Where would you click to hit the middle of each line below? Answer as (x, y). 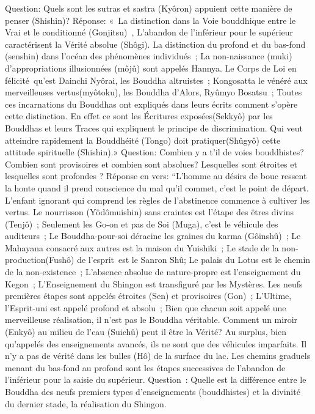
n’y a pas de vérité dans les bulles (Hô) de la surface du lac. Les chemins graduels (158, 356)
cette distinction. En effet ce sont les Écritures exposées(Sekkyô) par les (139, 116)
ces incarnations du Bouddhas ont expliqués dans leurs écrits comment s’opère (151, 104)
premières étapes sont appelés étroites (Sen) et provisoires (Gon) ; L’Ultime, (148, 296)
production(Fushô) (40, 260)
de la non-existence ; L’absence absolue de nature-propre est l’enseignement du (153, 272)
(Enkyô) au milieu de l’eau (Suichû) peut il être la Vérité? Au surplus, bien (146, 332)
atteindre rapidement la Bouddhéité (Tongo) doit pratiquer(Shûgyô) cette (143, 140)
